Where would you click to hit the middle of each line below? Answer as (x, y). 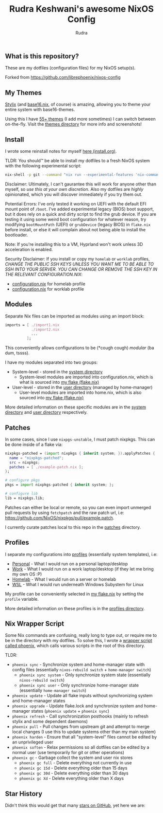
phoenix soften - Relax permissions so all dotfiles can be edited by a (81, 747)
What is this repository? (42, 56)
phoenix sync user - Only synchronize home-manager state (79, 685)
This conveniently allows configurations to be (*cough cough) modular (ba (80, 348)
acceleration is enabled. (29, 249)
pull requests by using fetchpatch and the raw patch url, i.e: (65, 513)
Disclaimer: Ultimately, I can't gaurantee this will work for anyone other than (81, 184)
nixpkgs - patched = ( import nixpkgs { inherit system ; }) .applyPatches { (80, 453)
